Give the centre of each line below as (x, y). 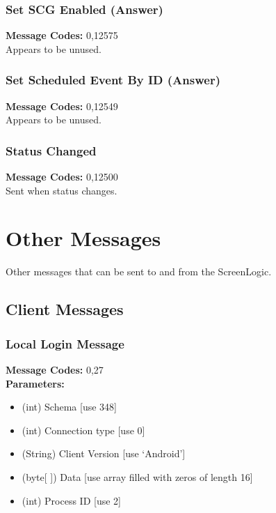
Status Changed (51, 150)
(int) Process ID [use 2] (71, 500)
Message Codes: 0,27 (55, 369)
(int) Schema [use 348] (69, 407)
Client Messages (65, 309)
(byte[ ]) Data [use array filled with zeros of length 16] (137, 476)
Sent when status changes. (62, 190)
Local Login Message (65, 343)
